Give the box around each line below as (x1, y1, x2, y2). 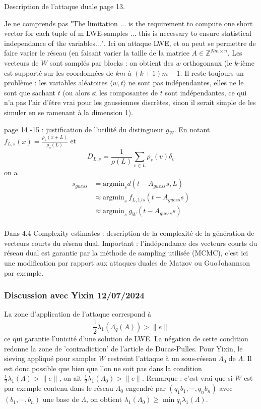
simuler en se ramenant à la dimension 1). (4, 107, 134, 117)
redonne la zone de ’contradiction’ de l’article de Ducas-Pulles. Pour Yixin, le (4, 343, 243, 353)
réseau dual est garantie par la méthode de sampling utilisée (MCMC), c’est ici (4, 247, 248, 258)
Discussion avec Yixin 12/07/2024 (4, 289, 145, 301)
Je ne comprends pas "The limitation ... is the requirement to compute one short (4, 18, 253, 28)
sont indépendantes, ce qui (165, 87, 247, 97)
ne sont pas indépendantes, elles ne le (128, 77, 244, 88)
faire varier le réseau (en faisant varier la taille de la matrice (4, 47, 189, 58)
